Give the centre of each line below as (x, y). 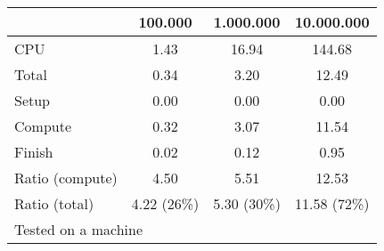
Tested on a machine (79, 229)
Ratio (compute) (66, 178)
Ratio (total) (54, 203)
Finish (34, 152)
